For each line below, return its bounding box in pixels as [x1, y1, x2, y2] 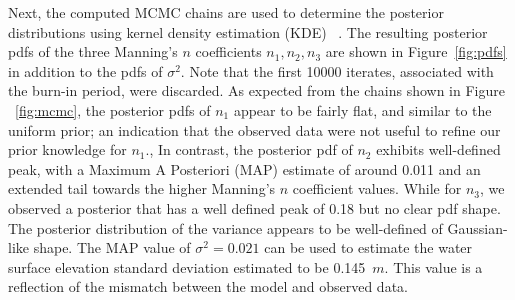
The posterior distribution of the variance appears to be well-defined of [8, 217, 443, 238]
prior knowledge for [8, 139, 127, 160]
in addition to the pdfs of [8, 60, 163, 81]
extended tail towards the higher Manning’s [8, 178, 276, 199]
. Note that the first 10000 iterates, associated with [180, 60, 494, 81]
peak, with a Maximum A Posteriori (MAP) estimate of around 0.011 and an [8, 158, 481, 179]
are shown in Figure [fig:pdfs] [325, 41, 507, 62]
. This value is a [384, 256, 483, 277]
